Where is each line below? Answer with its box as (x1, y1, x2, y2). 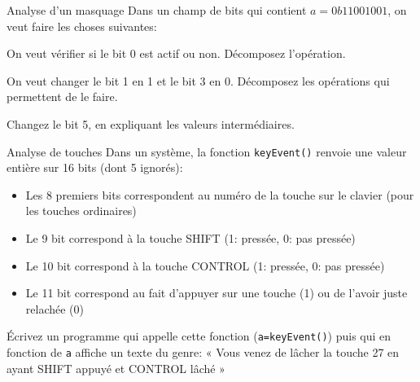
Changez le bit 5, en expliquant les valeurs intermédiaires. (7, 115, 295, 132)
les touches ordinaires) (25, 202, 137, 219)
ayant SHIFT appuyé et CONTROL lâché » (7, 359, 225, 376)
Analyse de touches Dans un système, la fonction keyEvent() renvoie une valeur (7, 143, 407, 160)
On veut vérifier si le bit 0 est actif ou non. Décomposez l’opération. (7, 45, 346, 62)
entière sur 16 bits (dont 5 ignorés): (7, 159, 183, 176)
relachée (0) (25, 300, 84, 317)
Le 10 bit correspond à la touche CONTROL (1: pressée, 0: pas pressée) (25, 257, 385, 274)
